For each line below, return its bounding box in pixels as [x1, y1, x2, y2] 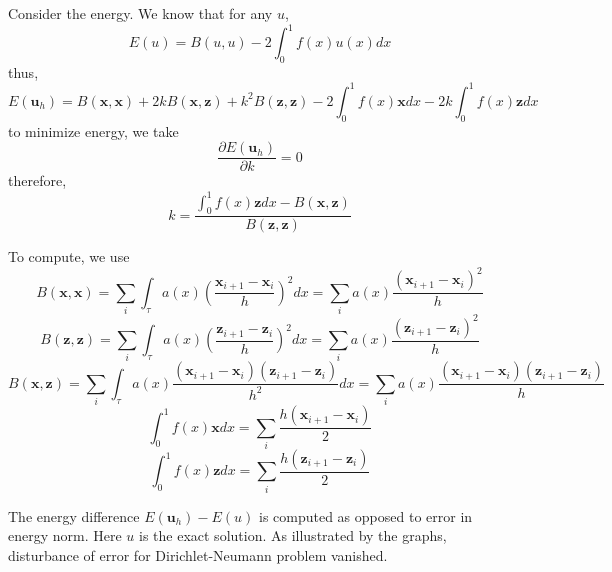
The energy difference [8, 505, 140, 526]
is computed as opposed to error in [258, 505, 473, 526]
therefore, [8, 170, 67, 191]
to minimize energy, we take [8, 120, 179, 141]
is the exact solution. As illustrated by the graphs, [139, 525, 447, 546]
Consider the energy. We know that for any [8, 3, 273, 23]
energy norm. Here [8, 525, 122, 546]
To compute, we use [8, 246, 130, 267]
